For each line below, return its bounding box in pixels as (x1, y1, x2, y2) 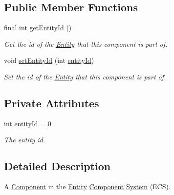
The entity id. (4, 135, 45, 145)
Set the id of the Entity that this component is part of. (4, 71, 166, 81)
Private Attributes (4, 95, 99, 110)
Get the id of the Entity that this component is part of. (4, 39, 168, 49)
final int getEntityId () (4, 22, 72, 33)
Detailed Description (4, 158, 111, 174)
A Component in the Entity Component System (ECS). (4, 181, 171, 192)
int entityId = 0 (4, 118, 51, 128)
